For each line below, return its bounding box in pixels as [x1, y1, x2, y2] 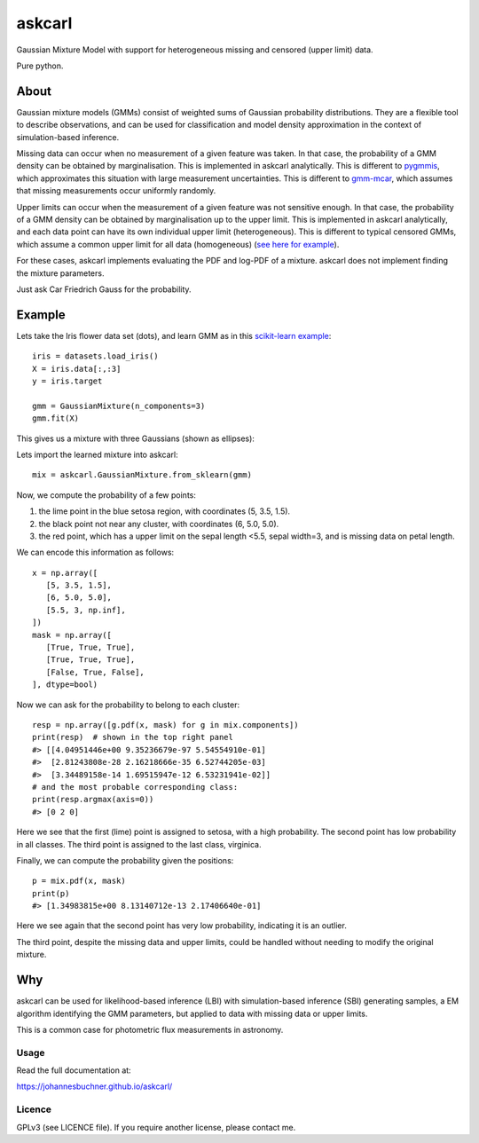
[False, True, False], [45, 666, 145, 677]
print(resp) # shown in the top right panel [32, 732, 234, 743]
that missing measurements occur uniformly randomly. [16, 185, 216, 196]
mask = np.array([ [32, 630, 113, 640]
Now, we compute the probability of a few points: [16, 489, 197, 501]
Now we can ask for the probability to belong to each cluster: [16, 699, 239, 710]
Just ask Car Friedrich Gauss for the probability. [16, 284, 192, 295]
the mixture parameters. [16, 267, 105, 279]
